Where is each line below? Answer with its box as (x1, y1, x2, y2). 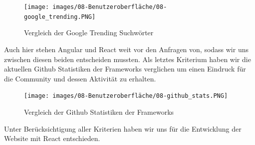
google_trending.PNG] (24, 13, 96, 20)
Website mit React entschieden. (4, 133, 100, 144)
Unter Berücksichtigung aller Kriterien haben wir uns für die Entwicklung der (4, 123, 242, 134)
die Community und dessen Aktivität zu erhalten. (4, 73, 156, 83)
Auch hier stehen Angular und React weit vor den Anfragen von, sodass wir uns (4, 44, 249, 54)
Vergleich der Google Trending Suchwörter (24, 27, 154, 38)
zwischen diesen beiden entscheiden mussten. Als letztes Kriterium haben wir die (4, 54, 251, 64)
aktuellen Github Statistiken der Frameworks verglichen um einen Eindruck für (4, 64, 246, 74)
